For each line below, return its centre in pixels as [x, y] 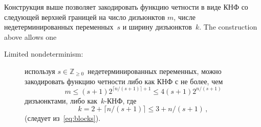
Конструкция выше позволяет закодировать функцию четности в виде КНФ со [126, 7]
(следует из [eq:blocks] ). [63, 118]
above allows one [30, 36]
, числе [184, 17]
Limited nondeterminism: [44, 54]
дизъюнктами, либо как [61, 100]
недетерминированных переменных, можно [155, 71]
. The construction [228, 27]
